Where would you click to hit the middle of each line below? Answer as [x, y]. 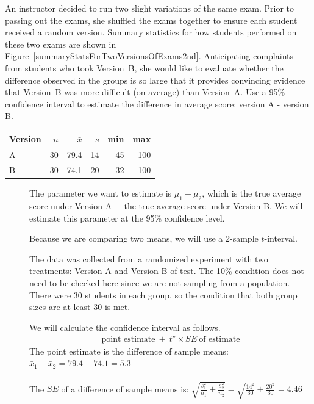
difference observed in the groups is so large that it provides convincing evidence [155, 80]
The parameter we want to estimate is [101, 193]
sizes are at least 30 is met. [80, 307]
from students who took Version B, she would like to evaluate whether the [144, 67]
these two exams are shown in [61, 44]
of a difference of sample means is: [125, 388]
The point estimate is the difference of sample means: [129, 351]
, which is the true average [252, 193]
